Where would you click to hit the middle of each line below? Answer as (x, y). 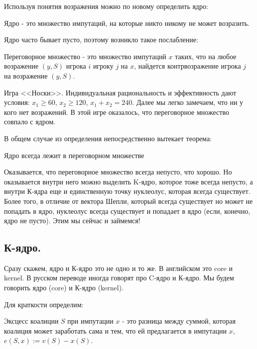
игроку (103, 66)
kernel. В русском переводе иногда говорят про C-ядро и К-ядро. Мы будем (119, 278)
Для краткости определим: (44, 304)
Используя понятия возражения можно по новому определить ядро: (106, 6)
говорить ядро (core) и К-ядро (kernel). (64, 288)
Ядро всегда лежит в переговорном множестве (74, 155)
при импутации (90, 321)
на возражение (26, 75)
